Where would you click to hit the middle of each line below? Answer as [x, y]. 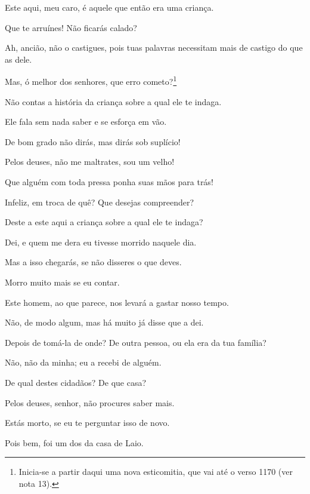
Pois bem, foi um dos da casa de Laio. [74, 442]
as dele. [18, 59]
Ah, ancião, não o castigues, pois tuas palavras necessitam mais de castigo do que [154, 47]
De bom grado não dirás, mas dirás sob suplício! [93, 141]
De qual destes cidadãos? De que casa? [76, 382]
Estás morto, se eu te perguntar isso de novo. [87, 423]
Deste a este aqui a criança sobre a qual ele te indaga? [104, 222]
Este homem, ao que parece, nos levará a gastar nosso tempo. [117, 302]
